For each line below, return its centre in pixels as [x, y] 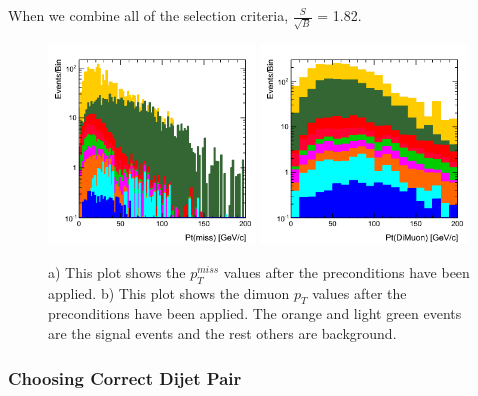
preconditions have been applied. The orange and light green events [255, 313]
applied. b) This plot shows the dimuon [169, 292]
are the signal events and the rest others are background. [222, 333]
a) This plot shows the [117, 271]
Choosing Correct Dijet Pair [125, 377]
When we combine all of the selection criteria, [148, 15]
